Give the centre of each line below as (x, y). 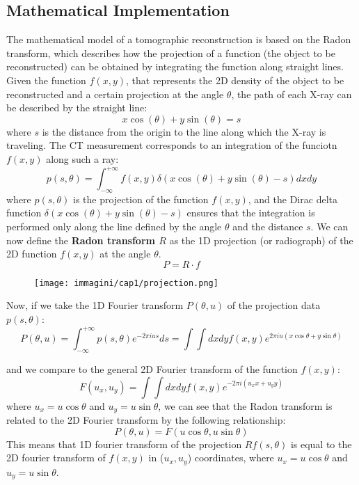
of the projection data (274, 305)
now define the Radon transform (81, 240)
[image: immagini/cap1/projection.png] (126, 283)
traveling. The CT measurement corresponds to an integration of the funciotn (172, 145)
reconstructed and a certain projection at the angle (115, 94)
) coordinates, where (231, 458)
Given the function (46, 80)
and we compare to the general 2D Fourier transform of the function (152, 368)
